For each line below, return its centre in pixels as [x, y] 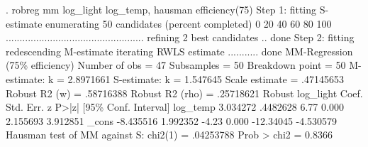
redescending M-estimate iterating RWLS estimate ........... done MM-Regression [179, 51]
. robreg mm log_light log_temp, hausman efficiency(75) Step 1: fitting [161, 9]
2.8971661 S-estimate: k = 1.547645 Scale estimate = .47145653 [206, 78]
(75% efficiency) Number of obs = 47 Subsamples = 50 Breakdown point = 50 [176, 65]
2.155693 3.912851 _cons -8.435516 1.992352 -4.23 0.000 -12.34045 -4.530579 [172, 120]
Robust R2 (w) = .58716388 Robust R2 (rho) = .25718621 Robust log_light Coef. [184, 93]
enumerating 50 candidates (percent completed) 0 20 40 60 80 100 [189, 23]
